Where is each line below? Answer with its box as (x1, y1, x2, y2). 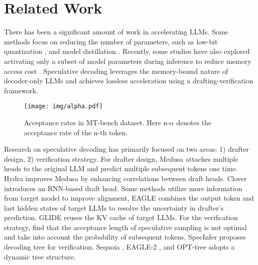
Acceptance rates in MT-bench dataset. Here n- (24, 117, 170, 127)
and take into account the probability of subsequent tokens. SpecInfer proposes (4, 232, 246, 242)
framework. (4, 85, 38, 95)
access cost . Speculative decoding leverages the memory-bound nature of (4, 65, 228, 76)
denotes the (176, 117, 211, 127)
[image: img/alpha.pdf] (24, 103, 103, 110)
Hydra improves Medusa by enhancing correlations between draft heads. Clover (4, 173, 247, 183)
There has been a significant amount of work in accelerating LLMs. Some (4, 26, 228, 37)
